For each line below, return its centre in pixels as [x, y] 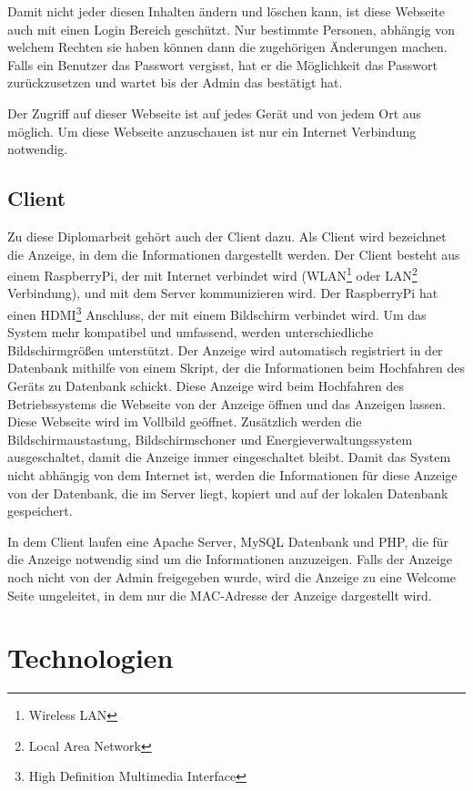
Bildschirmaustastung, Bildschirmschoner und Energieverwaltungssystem [210, 439]
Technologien [91, 657]
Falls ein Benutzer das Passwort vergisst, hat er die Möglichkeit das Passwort [222, 64]
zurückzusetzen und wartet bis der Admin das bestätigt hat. [175, 82]
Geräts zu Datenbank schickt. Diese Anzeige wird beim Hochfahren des [206, 386]
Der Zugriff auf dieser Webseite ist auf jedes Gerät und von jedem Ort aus [215, 113]
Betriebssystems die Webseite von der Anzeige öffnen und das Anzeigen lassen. [226, 403]
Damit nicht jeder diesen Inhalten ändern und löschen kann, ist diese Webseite [226, 11]
